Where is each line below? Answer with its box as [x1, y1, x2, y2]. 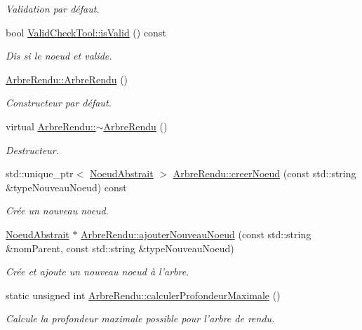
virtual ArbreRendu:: [6, 118, 96, 133]
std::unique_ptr [6, 166, 74, 181]
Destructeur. [6, 142, 60, 157]
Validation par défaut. [6, 1, 100, 15]
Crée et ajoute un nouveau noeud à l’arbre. [6, 264, 189, 279]
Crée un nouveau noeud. [6, 203, 109, 218]
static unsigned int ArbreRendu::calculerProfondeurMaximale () [6, 287, 281, 302]
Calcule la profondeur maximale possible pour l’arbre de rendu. [6, 311, 275, 326]
